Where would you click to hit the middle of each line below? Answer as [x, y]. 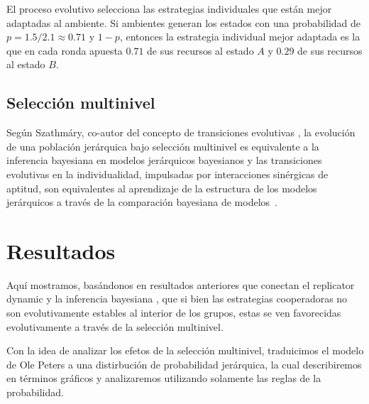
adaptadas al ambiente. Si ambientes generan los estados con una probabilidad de [184, 22]
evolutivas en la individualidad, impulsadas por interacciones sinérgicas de [167, 174]
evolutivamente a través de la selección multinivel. [115, 326]
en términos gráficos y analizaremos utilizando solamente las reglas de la [164, 378]
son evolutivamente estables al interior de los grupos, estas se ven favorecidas [174, 313]
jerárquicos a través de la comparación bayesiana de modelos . [142, 202]
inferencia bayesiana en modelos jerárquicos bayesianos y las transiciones [164, 160]
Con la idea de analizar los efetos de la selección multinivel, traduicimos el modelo [185, 350]
